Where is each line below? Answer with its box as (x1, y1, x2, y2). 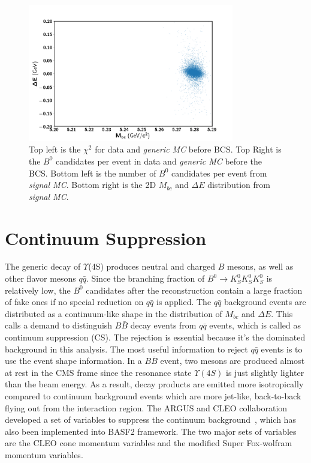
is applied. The (156, 295, 212, 308)
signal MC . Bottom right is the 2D (29, 178, 156, 191)
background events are (224, 295, 306, 308)
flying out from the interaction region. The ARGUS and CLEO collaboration (5, 401, 288, 414)
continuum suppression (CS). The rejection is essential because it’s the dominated (5, 331, 306, 343)
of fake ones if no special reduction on (5, 295, 144, 308)
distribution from (207, 178, 270, 191)
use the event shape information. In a (5, 354, 142, 367)
